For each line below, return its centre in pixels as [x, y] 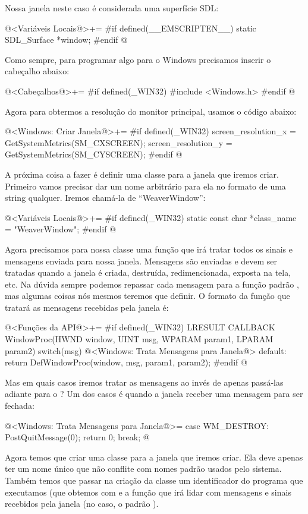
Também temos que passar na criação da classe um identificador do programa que [154, 480]
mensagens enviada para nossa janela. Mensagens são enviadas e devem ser [141, 261]
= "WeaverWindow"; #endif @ [61, 229]
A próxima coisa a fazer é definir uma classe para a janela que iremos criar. [142, 174]
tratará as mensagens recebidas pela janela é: [87, 307]
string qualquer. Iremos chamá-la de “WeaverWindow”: [105, 198]
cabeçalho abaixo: [37, 71]
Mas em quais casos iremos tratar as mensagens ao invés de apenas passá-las [144, 382]
